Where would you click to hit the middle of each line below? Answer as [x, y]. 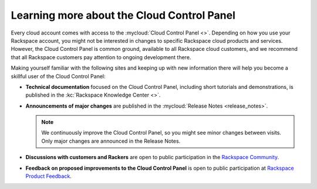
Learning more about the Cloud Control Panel [123, 15]
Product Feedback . [48, 176]
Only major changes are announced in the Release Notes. [111, 141]
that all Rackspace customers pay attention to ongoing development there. [101, 57]
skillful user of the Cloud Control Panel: [58, 76]
